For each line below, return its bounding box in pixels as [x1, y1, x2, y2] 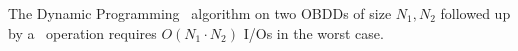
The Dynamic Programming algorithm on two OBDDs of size [8, 3, 392, 23]
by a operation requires [8, 22, 157, 43]
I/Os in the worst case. [243, 22, 384, 43]
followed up [440, 3, 511, 23]
